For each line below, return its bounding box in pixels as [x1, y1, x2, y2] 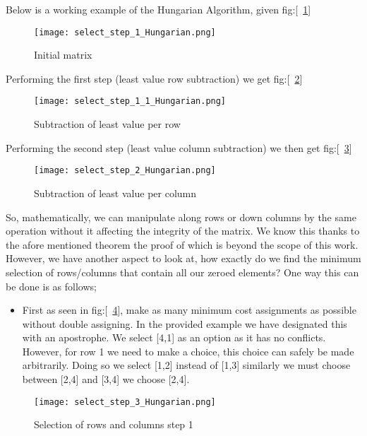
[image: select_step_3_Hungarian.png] [34, 396, 216, 407]
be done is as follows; [6, 278, 97, 293]
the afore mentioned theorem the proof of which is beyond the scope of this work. [6, 237, 359, 252]
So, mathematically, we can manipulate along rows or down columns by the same [6, 209, 356, 224]
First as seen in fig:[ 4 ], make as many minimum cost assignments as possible [22, 302, 356, 317]
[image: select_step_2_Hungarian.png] [34, 165, 216, 176]
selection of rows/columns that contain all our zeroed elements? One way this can [6, 264, 359, 279]
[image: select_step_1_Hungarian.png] [34, 27, 216, 37]
